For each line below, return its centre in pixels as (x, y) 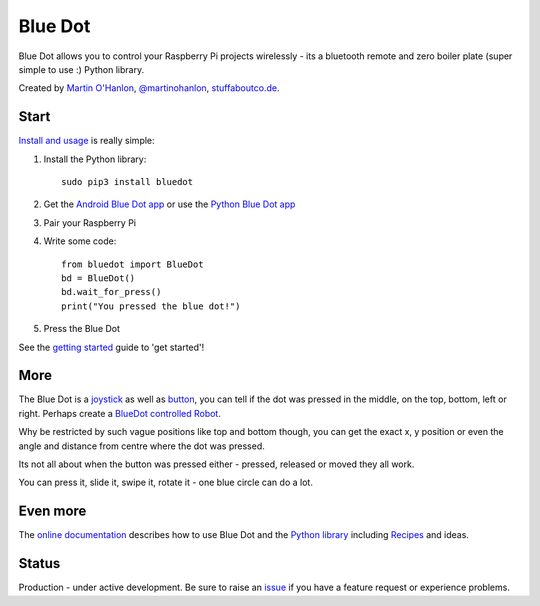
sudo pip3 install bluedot (127, 182)
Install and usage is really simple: (86, 141)
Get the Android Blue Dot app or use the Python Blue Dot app (169, 204)
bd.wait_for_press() (111, 292)
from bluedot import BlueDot (132, 264)
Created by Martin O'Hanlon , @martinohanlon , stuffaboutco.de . (149, 88)
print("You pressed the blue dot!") (151, 306)
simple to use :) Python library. (81, 69)
